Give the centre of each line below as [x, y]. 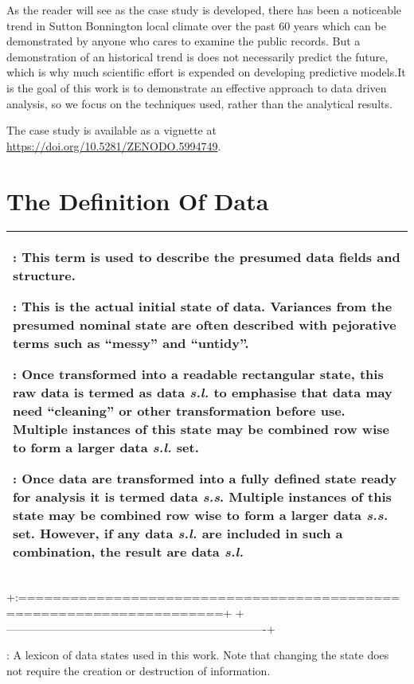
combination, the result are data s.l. [128, 552]
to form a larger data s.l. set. [106, 448]
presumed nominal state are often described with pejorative [205, 325]
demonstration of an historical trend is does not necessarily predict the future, [197, 56]
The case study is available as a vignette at [111, 130]
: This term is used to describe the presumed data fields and [207, 257]
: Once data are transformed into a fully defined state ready [205, 479]
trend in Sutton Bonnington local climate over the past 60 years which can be [196, 25]
